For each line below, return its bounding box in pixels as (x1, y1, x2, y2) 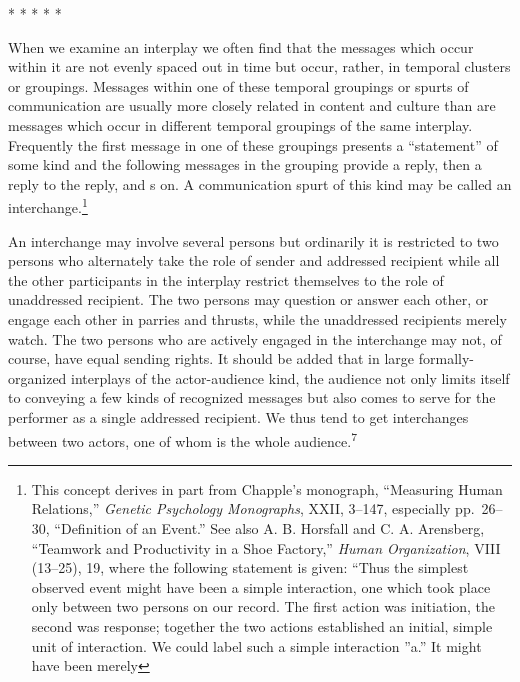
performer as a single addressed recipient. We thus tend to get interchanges (8, 406, 469, 427)
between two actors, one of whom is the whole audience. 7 (8, 427, 357, 451)
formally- (418, 348, 474, 369)
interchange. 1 (8, 194, 88, 217)
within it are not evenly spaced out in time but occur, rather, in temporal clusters (8, 56, 511, 77)
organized (8, 367, 67, 388)
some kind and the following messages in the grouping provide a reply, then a (8, 154, 482, 175)
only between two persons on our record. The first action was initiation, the (31, 596, 496, 617)
